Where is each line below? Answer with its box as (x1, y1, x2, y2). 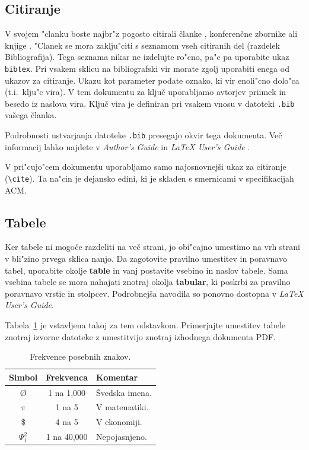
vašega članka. (5, 109, 57, 121)
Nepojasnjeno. (95, 430, 148, 443)
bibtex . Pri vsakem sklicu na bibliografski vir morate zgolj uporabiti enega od (5, 62, 289, 74)
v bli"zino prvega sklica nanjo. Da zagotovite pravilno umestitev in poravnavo (5, 252, 287, 264)
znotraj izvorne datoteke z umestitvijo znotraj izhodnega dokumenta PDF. (5, 330, 276, 343)
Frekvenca (46, 370, 88, 383)
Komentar (95, 370, 138, 383)
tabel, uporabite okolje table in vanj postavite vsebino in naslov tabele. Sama (5, 264, 288, 276)
